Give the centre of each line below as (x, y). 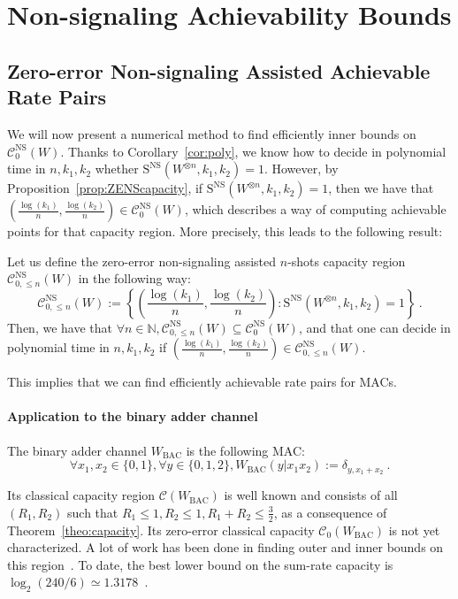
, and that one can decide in (374, 327)
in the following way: (134, 278)
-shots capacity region (347, 261)
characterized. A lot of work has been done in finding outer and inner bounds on (225, 547)
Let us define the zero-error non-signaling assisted (142, 261)
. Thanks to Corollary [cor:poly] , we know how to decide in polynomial (253, 151)
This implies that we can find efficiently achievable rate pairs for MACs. (202, 382)
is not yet (414, 530)
